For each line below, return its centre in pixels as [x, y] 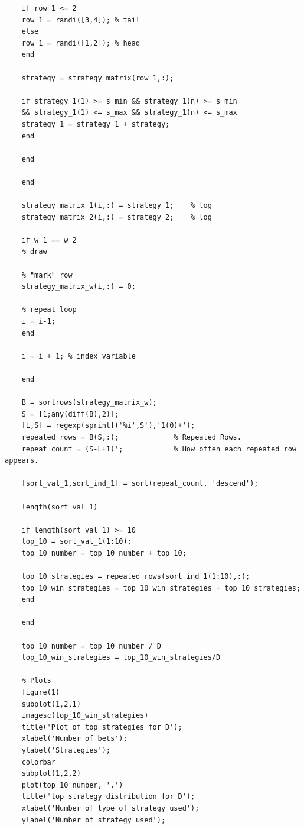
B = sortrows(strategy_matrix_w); [89, 403]
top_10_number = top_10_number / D [91, 646]
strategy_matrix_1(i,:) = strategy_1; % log [117, 206]
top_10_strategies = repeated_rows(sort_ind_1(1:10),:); [136, 577]
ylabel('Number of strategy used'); [94, 820]
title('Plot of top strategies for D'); [102, 727]
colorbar [38, 762]
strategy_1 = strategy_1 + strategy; [96, 124]
